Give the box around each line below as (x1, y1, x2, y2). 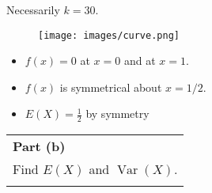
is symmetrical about (59, 78, 162, 95)
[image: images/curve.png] (38, 29, 180, 41)
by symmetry (85, 105, 150, 122)
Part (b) (13, 137, 66, 156)
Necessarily (6, 2, 60, 17)
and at (123, 52, 156, 69)
